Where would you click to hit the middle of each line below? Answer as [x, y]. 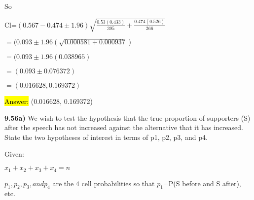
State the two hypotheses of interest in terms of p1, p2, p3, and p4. [106, 137]
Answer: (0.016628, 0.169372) [49, 101]
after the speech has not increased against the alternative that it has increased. [124, 127]
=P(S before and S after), [202, 183]
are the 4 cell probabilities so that [104, 183]
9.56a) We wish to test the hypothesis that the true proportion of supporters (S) [127, 117]
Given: [14, 153]
